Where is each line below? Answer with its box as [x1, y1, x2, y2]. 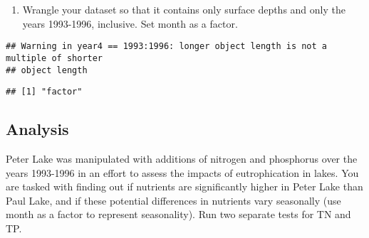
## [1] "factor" [6, 87, 83, 97]
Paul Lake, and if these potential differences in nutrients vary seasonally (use [6, 193, 341, 207]
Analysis [6, 118, 69, 140]
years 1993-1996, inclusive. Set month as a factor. [22, 16, 238, 31]
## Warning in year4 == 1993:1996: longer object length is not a [6, 41, 328, 52]
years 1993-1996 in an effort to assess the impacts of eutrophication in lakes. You [6, 165, 359, 180]
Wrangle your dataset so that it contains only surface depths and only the [22, 2, 345, 16]
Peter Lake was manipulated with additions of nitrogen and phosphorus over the [6, 151, 358, 166]
